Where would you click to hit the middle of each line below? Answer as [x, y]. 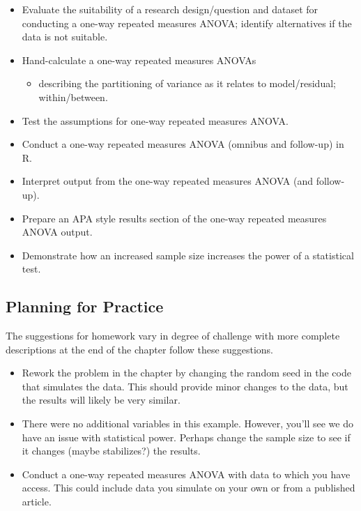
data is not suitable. [65, 37]
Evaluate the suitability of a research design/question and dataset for [170, 9]
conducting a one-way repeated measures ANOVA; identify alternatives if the [187, 23]
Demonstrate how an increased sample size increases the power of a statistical [188, 255]
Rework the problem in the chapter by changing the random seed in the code [186, 373]
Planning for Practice [85, 306]
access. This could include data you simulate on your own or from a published [189, 488]
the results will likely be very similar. [101, 400]
